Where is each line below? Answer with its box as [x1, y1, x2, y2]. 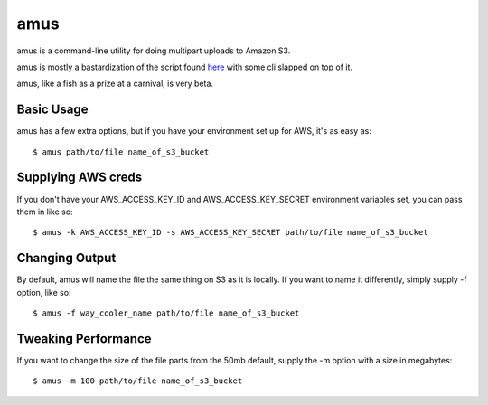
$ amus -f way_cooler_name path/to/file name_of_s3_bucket [33, 308, 300, 318]
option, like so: [16, 287, 71, 297]
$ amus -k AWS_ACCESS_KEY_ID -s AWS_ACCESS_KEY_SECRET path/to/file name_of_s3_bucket [33, 227, 428, 238]
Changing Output [16, 250, 117, 266]
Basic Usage [16, 102, 89, 118]
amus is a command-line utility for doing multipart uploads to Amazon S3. [16, 45, 291, 56]
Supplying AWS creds [16, 170, 143, 185]
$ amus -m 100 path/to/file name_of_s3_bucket [33, 376, 243, 386]
